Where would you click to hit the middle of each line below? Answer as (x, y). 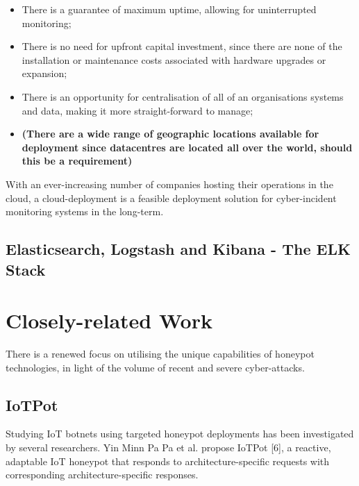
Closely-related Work (109, 320)
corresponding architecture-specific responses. (102, 475)
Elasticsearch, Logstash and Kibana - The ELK (178, 249)
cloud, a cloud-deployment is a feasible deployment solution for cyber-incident (171, 198)
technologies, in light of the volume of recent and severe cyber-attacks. (155, 367)
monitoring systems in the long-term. (85, 211)
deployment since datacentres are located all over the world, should (187, 147)
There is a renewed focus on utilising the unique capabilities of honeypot (160, 354)
